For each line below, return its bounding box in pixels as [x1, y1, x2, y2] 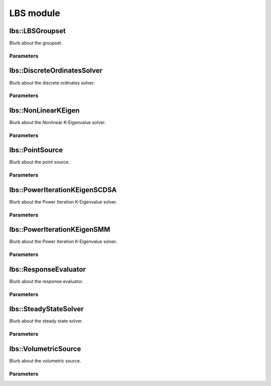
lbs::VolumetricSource [9, 344, 81, 353]
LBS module [9, 8, 60, 19]
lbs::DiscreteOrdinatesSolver [9, 66, 103, 75]
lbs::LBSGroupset [9, 27, 66, 35]
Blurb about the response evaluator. [9, 278, 84, 284]
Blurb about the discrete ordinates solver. [9, 79, 95, 85]
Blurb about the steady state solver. [9, 318, 83, 324]
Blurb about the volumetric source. [9, 357, 81, 364]
